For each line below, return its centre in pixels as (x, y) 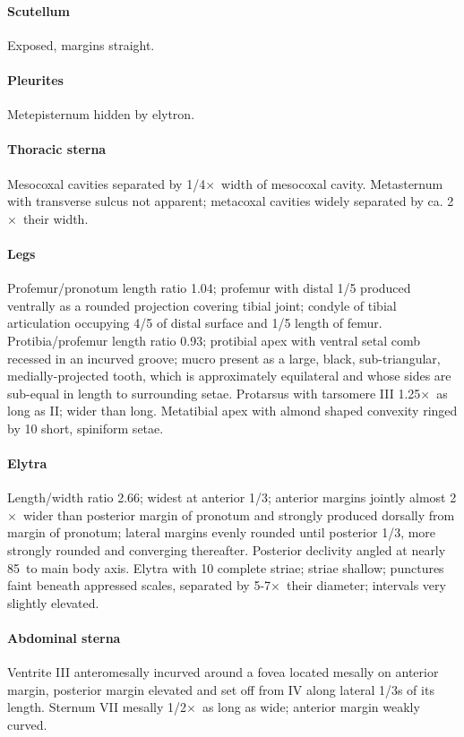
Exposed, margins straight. (81, 44)
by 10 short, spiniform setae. (86, 428)
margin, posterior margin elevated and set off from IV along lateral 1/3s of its (221, 689)
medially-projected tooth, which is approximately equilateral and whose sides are (229, 376)
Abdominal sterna (64, 638)
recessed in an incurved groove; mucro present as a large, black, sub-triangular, (224, 358)
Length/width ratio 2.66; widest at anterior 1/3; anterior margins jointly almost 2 (232, 497)
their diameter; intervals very (366, 585)
